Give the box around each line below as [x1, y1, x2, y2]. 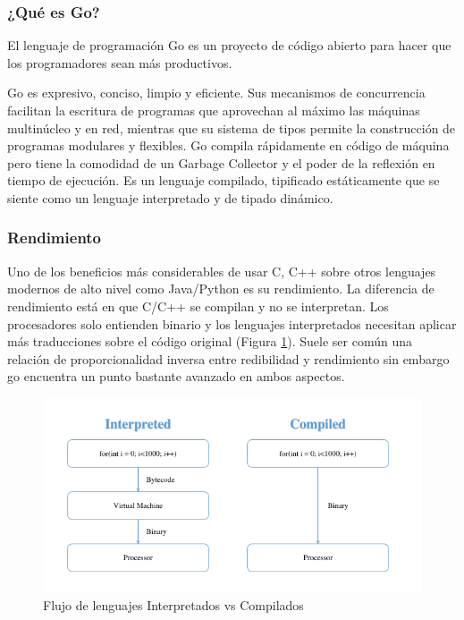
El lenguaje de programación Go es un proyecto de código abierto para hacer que [7, 36, 451, 55]
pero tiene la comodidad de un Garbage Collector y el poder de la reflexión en [7, 153, 435, 172]
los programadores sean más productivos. [7, 53, 232, 72]
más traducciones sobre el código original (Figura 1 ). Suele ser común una [7, 332, 412, 351]
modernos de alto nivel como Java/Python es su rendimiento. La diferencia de [7, 279, 434, 298]
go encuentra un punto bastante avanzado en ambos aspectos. [7, 367, 345, 386]
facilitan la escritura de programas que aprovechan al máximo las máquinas [7, 101, 420, 119]
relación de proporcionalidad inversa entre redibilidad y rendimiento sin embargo [7, 349, 450, 368]
